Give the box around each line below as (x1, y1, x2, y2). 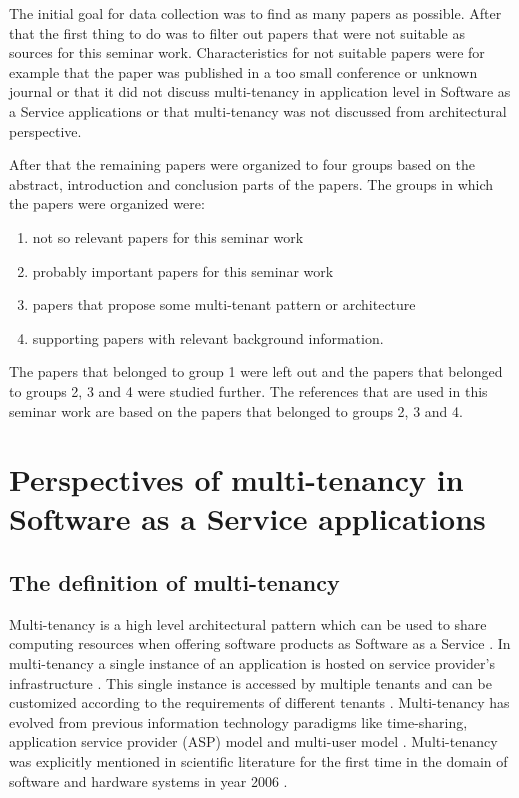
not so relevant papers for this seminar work (32, 226, 304, 247)
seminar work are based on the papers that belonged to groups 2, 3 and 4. (9, 400, 463, 421)
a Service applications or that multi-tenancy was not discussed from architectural (9, 100, 507, 121)
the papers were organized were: (9, 193, 205, 214)
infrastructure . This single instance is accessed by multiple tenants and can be (9, 672, 492, 693)
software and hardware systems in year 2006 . (9, 770, 288, 791)
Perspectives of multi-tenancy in (9, 459, 464, 500)
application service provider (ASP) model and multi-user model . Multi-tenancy (9, 731, 498, 752)
